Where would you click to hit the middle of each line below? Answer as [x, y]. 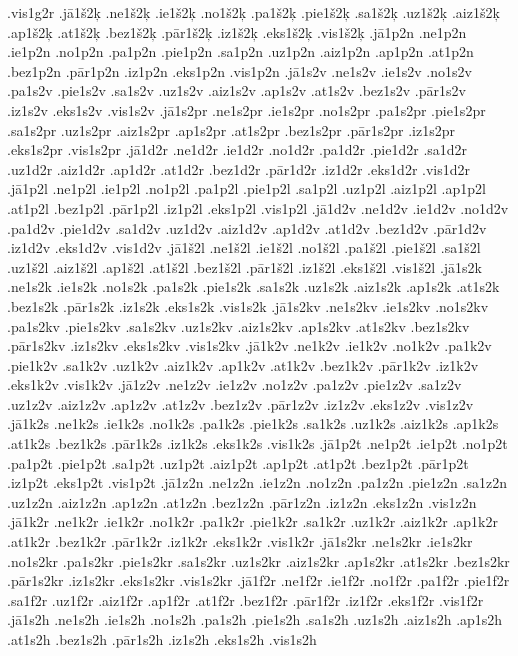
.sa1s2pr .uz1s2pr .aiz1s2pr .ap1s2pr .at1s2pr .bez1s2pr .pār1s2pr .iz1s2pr [231, 129]
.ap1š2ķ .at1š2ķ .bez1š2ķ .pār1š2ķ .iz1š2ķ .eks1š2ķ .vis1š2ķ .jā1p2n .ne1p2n [237, 31]
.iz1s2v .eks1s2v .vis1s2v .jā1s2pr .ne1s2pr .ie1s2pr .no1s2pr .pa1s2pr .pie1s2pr [246, 109]
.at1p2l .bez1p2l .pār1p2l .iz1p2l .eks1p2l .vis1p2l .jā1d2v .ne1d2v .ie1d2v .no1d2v [258, 207]
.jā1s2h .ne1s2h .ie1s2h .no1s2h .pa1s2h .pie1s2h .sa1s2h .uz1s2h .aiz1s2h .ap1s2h [255, 619]
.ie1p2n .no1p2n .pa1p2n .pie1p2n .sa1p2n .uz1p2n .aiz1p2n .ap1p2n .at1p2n [240, 51]
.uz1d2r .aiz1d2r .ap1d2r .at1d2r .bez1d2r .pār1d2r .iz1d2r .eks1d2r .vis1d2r [239, 168]
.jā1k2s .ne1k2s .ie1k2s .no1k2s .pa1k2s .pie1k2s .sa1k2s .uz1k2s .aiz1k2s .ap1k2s [253, 423]
